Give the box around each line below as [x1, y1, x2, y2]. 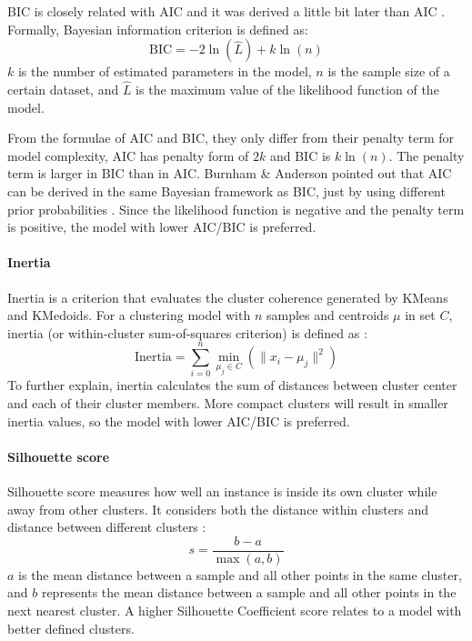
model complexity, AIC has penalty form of [7, 145, 249, 165]
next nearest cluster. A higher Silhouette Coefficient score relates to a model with [7, 601, 462, 620]
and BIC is [269, 145, 331, 165]
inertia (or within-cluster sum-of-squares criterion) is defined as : [7, 323, 367, 342]
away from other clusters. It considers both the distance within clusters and [7, 499, 429, 518]
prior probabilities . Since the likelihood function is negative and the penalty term [7, 199, 465, 218]
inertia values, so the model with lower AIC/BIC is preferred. [7, 411, 350, 430]
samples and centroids [266, 305, 389, 325]
